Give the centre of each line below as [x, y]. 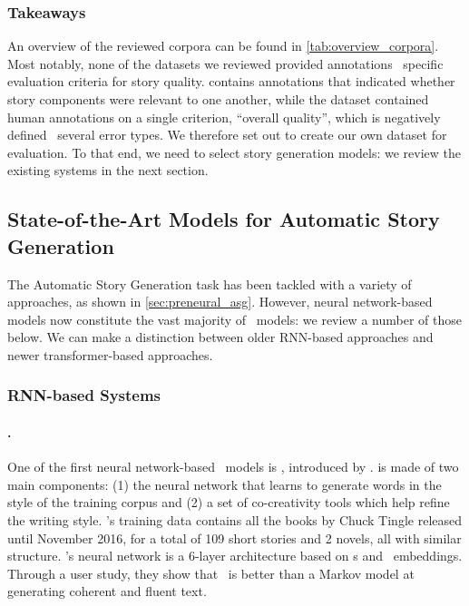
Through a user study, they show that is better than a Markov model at [211, 573]
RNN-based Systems [84, 395]
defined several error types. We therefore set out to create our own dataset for [227, 135]
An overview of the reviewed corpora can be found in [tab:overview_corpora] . [223, 46]
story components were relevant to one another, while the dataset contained [218, 99]
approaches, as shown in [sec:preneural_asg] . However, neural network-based [220, 302]
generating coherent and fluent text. [107, 591]
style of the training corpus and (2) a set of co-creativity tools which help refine [229, 502]
